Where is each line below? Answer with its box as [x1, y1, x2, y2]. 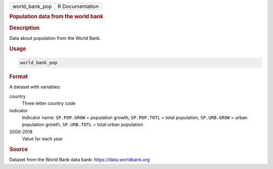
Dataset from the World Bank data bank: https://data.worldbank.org [9, 157, 150, 163]
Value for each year [22, 136, 63, 142]
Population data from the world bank [9, 13, 104, 20]
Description [9, 24, 40, 31]
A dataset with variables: [9, 84, 61, 90]
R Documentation [57, 3, 99, 10]
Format [9, 73, 28, 80]
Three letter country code [22, 100, 76, 106]
